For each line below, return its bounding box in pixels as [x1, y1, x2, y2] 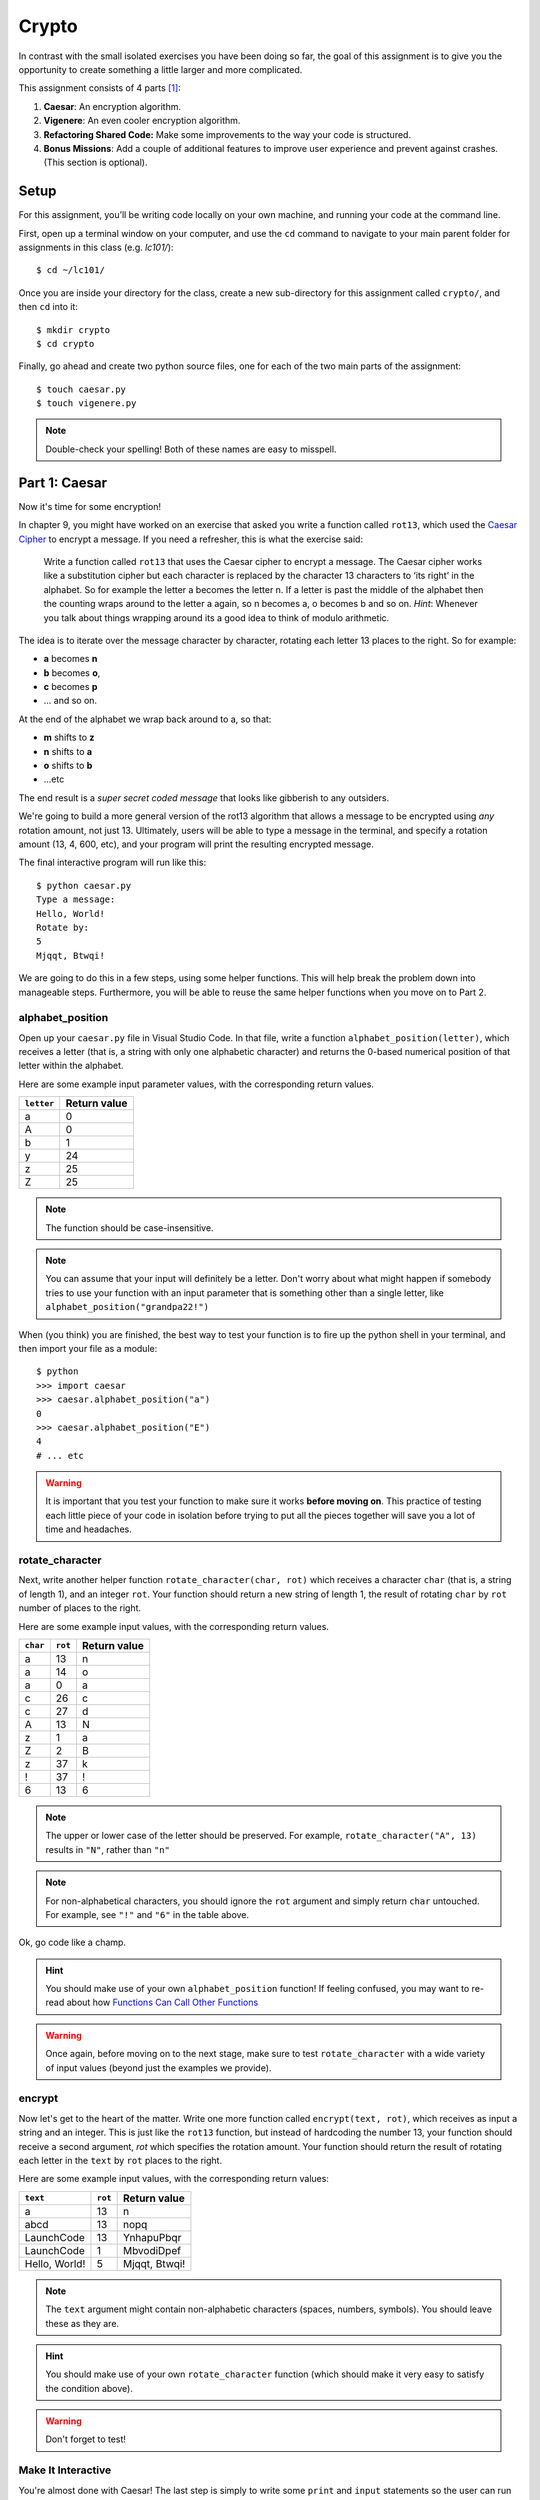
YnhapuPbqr [122, 2230, 182, 2244]
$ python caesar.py [36, 880, 132, 891]
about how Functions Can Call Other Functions [66, 1996, 259, 2009]
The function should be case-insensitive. [45, 1221, 214, 1234]
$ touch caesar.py [36, 383, 127, 395]
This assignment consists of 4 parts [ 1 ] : [18, 82, 182, 94]
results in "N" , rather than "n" [45, 1843, 170, 1855]
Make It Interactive [18, 2463, 112, 2477]
